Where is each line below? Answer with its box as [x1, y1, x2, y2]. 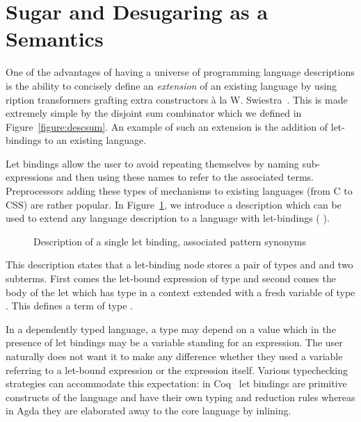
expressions [6, 170, 54, 184]
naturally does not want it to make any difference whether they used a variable [6, 349, 343, 363]
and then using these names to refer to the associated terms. [56, 170, 314, 184]
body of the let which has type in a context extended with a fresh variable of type [6, 284, 355, 299]
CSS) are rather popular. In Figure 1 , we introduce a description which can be [6, 197, 342, 211]
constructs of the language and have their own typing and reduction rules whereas [6, 389, 355, 404]
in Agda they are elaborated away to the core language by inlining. [6, 403, 291, 418]
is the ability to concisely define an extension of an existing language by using [6, 78, 337, 92]
